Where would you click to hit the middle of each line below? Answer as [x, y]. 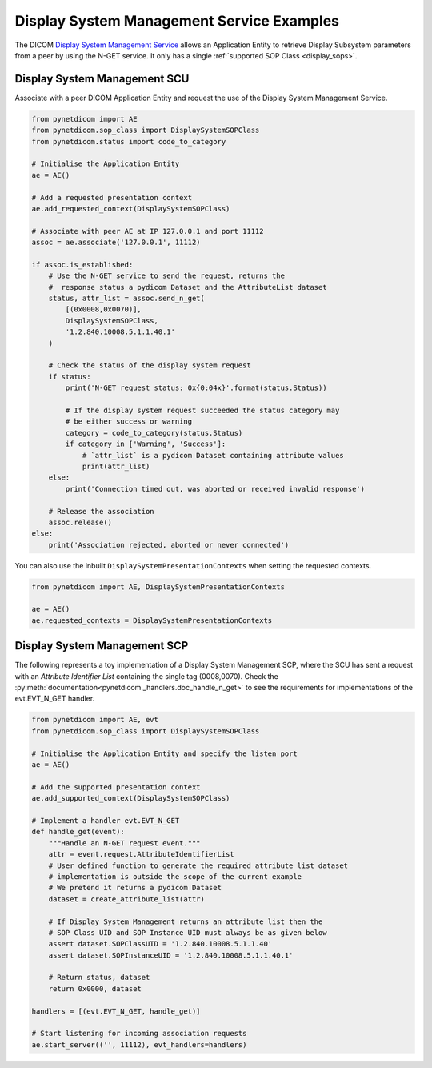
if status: [70, 377]
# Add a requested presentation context [112, 197]
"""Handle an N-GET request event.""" [124, 843]
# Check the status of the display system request [150, 365]
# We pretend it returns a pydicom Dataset [135, 888]
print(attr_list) [116, 466]
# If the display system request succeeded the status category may [202, 410]
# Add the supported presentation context [116, 787]
